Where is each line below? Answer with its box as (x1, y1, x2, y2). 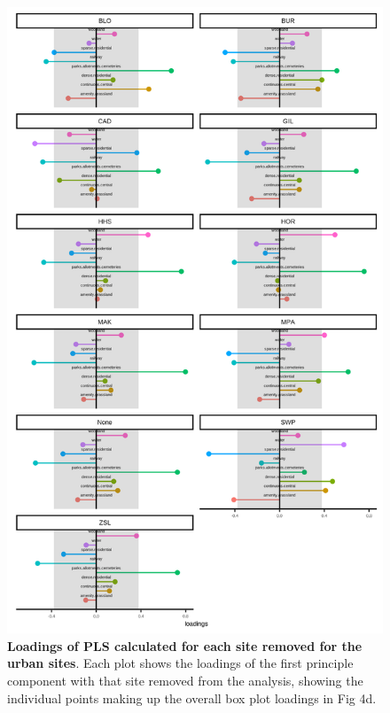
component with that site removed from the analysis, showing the (7, 670, 363, 689)
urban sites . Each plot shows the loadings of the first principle (7, 654, 354, 672)
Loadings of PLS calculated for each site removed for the (7, 636, 363, 655)
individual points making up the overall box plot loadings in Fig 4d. (7, 688, 377, 707)
